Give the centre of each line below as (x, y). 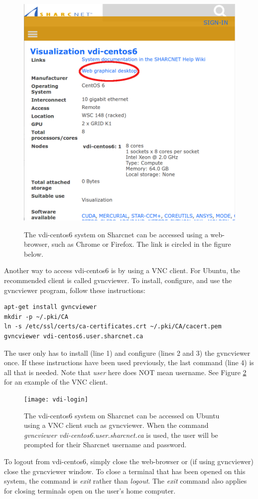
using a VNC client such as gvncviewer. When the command (116, 425)
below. (34, 253)
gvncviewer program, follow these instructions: (75, 290)
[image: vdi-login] (56, 399)
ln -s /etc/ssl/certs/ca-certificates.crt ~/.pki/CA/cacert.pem (113, 327)
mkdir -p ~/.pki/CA (36, 317)
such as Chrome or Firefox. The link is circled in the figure (141, 244)
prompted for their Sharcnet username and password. (105, 445)
